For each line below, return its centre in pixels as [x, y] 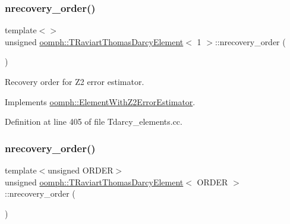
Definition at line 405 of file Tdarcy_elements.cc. [94, 122]
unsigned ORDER [81, 170]
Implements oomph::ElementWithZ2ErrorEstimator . [100, 101]
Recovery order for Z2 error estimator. [75, 81]
